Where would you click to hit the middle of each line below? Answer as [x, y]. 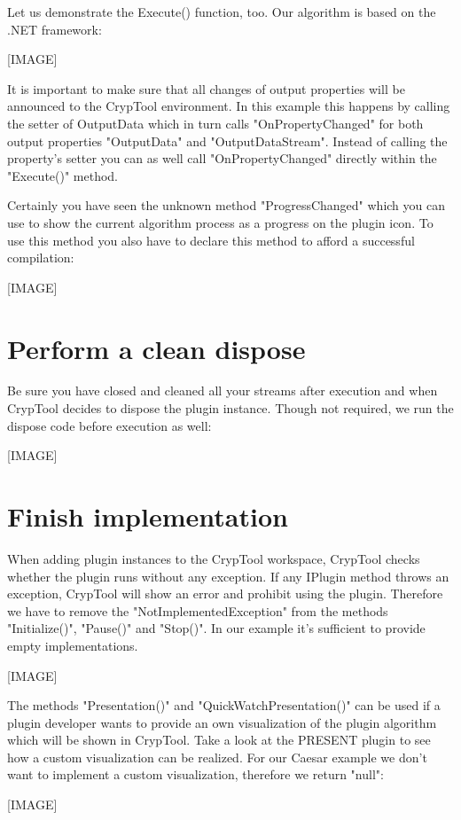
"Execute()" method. [63, 175]
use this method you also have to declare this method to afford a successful [211, 240]
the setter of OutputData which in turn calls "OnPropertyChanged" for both [215, 123]
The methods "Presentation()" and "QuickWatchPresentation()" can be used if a [224, 705]
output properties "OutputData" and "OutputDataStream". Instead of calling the [227, 141]
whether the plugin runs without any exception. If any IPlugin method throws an [228, 576]
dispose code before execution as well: [109, 425]
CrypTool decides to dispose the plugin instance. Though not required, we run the [230, 408]
